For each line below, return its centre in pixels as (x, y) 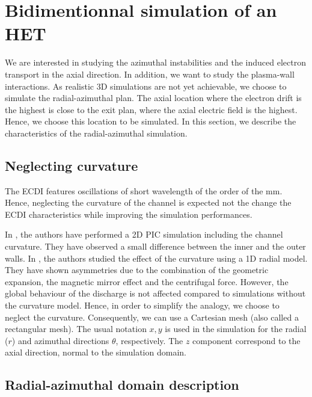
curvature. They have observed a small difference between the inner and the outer (155, 246)
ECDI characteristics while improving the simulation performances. (129, 214)
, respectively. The (149, 340)
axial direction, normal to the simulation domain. (96, 352)
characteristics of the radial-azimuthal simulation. (96, 133)
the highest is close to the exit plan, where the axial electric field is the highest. (151, 109)
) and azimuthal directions (60, 340)
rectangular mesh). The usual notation (76, 329)
